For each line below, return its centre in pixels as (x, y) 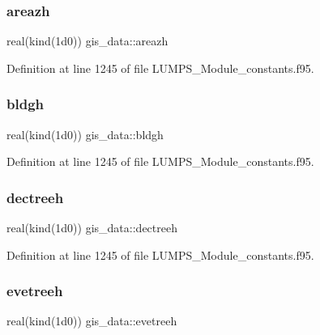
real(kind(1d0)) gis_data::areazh (87, 41)
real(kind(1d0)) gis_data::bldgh (85, 134)
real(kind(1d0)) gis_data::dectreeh (92, 228)
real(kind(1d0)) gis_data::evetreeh (92, 321)
